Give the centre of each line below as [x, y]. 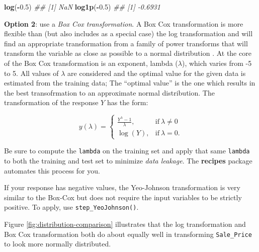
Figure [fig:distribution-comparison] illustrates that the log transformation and [125, 224]
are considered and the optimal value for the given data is [157, 73]
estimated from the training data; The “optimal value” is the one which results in [130, 83]
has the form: [127, 102]
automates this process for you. [52, 170]
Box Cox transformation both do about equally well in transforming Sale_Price [128, 234]
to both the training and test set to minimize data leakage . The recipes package [128, 161]
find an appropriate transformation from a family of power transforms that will [126, 43]
